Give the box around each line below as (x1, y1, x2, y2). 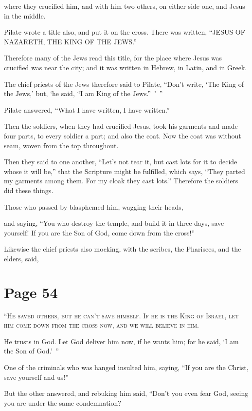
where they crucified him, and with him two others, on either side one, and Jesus (4, 1, 245, 11)
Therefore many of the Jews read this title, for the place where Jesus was (4, 53, 222, 63)
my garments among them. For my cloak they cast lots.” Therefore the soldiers (4, 176, 238, 186)
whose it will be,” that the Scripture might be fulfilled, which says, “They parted (4, 166, 245, 176)
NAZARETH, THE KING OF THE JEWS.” (4, 36, 137, 46)
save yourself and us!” (4, 372, 69, 382)
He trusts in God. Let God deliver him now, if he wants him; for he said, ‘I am (4, 336, 239, 346)
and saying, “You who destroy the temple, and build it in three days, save (4, 218, 224, 228)
